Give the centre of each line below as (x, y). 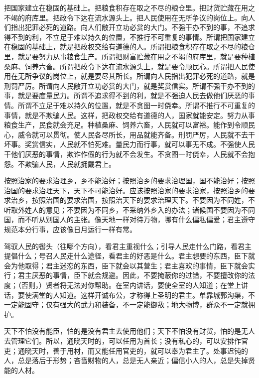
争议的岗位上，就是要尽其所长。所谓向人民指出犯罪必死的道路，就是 (143, 76)
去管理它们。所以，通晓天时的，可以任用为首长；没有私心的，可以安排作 (123, 341)
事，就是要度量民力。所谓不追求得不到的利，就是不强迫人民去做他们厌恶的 (126, 95)
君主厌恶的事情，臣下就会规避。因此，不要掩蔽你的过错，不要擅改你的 (133, 275)
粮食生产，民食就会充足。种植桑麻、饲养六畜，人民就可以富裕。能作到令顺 (126, 125)
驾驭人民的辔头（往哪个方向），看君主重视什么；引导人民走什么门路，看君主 (128, 246)
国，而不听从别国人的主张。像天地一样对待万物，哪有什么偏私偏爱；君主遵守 (129, 219)
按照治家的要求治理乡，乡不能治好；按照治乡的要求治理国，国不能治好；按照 (129, 181)
